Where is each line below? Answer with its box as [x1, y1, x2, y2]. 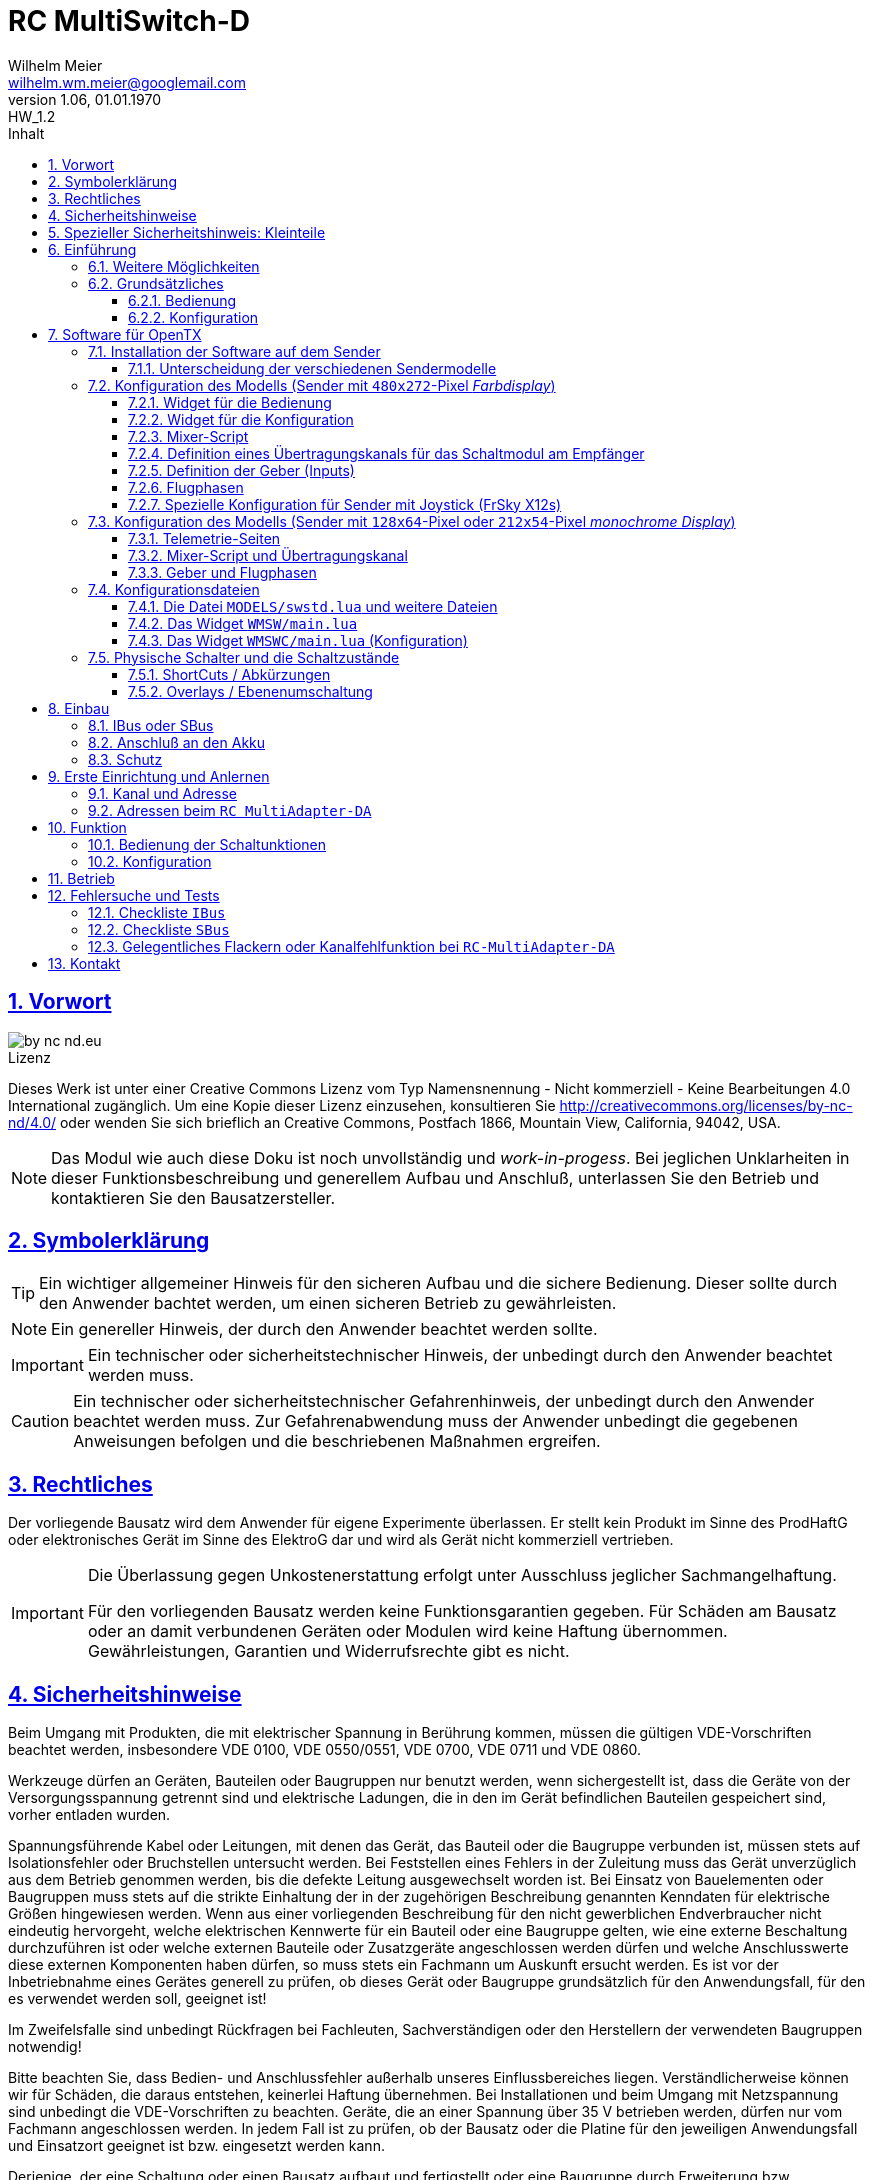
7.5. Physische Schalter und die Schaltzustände [88, 648, 400, 666]
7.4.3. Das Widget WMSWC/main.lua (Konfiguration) [128, 631, 468, 649]
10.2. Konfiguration [88, 852, 212, 870]
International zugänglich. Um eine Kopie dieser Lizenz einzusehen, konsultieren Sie [8, 1096, 556, 1114]
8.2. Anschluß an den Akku [88, 733, 266, 751]
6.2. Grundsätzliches [88, 274, 224, 292]
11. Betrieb [48, 869, 115, 887]
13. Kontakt [48, 954, 121, 972]
